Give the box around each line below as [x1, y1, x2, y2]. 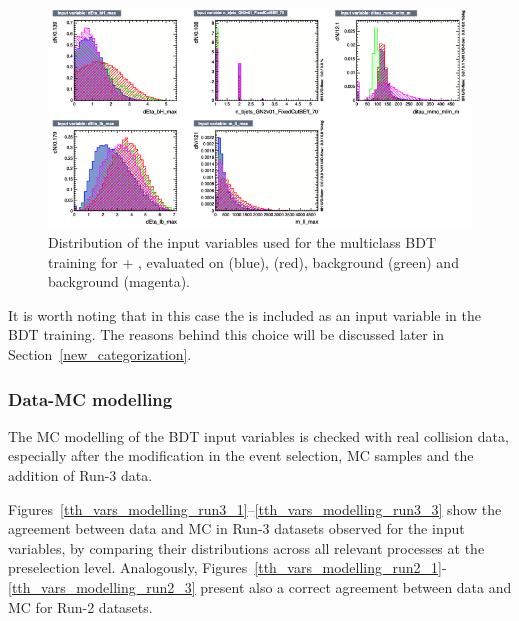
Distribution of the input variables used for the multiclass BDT [48, 232, 437, 253]
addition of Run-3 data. [8, 465, 153, 486]
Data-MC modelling [8, 386, 173, 411]
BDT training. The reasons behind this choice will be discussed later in [8, 324, 445, 345]
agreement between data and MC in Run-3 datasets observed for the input [8, 518, 465, 539]
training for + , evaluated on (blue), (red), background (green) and [48, 251, 459, 272]
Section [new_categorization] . [8, 344, 192, 365]
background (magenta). [48, 271, 191, 292]
